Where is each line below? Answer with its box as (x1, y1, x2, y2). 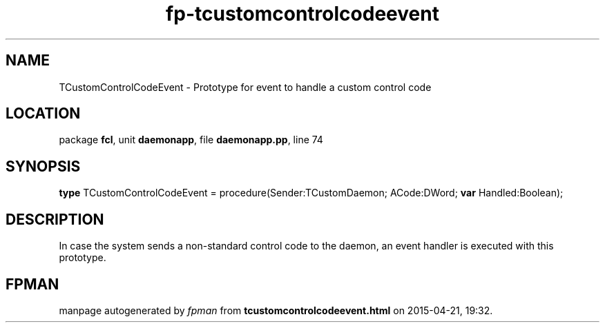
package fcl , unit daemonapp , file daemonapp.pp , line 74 (59, 134, 323, 146)
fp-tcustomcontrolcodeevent (166, 2, 439, 25)
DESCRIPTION (6, 210, 104, 228)
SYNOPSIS (6, 157, 81, 175)
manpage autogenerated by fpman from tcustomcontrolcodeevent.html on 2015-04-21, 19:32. (59, 304, 493, 316)
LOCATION (6, 105, 81, 123)
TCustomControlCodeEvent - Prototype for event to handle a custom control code (59, 81, 432, 93)
